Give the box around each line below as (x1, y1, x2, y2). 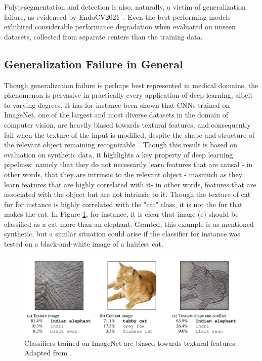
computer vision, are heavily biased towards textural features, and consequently (4, 119, 251, 130)
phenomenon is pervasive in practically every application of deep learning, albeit (4, 90, 253, 100)
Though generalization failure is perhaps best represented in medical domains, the (4, 79, 258, 90)
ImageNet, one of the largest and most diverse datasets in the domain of (4, 109, 228, 120)
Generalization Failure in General (4, 56, 183, 71)
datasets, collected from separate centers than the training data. (4, 31, 203, 42)
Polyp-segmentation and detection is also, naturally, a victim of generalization (4, 2, 246, 12)
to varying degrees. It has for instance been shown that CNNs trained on (4, 99, 230, 110)
